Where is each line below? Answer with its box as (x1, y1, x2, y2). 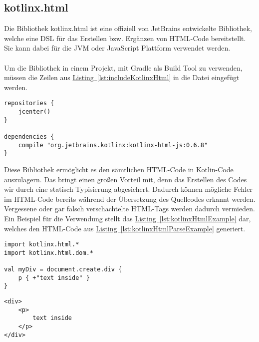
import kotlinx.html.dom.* (4, 249, 93, 256)
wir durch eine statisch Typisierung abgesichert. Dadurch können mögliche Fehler (4, 184, 253, 194)
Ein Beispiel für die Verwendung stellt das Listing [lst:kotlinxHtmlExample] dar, (4, 213, 251, 223)
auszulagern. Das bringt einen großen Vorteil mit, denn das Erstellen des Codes (4, 174, 247, 184)
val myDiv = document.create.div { (4, 266, 122, 273)
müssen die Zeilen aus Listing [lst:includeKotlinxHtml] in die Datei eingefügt (4, 72, 240, 83)
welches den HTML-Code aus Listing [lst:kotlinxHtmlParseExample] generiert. (4, 223, 246, 233)
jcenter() (18, 108, 51, 116)
